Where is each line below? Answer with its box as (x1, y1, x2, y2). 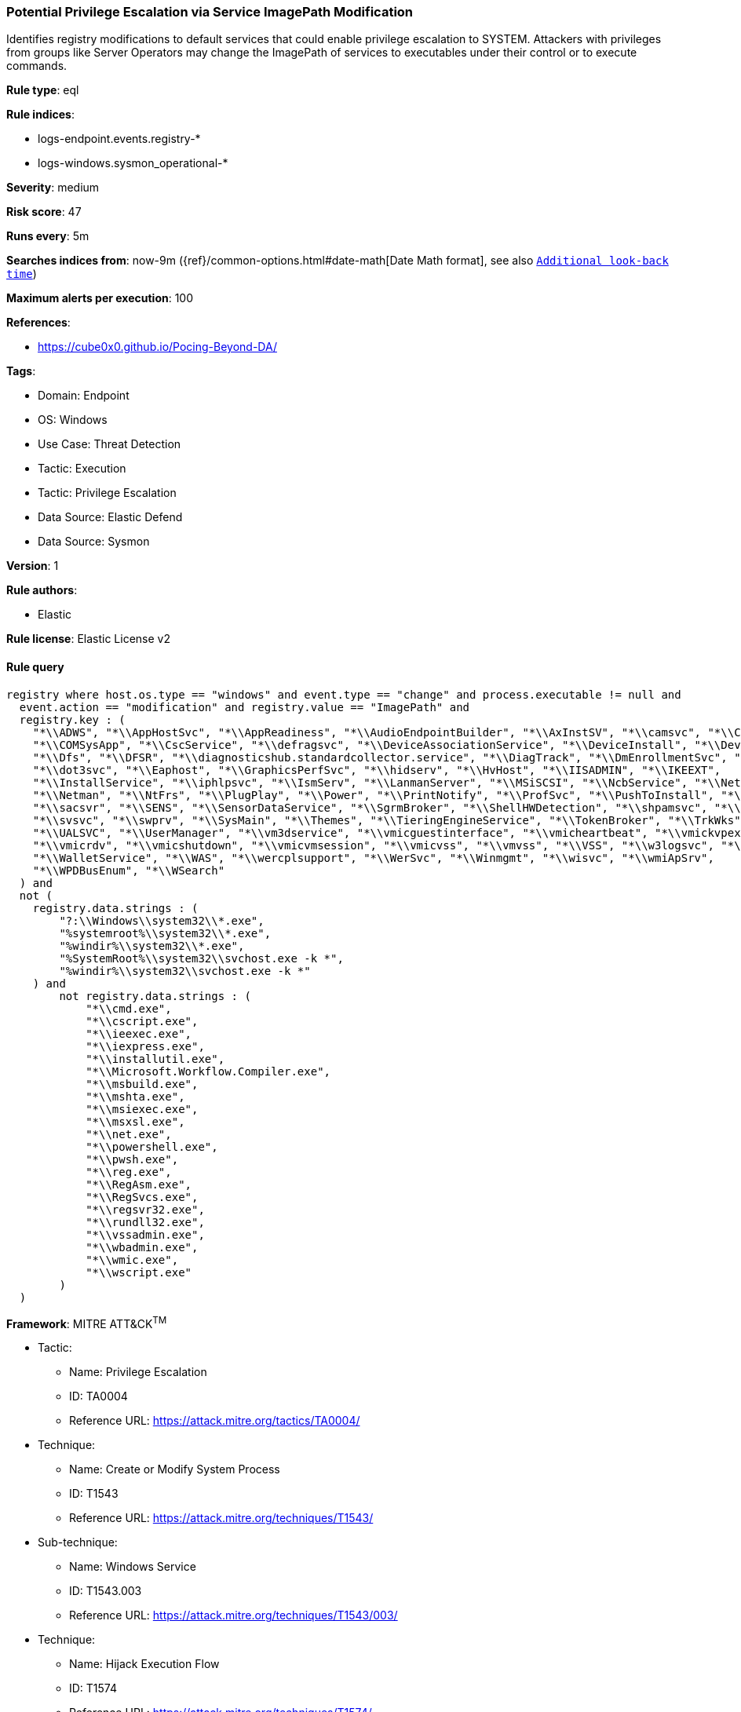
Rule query (6, 659, 64, 673)
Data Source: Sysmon (38, 535, 150, 549)
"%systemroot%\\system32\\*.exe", (59, 926, 272, 940)
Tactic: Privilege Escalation (38, 486, 177, 500)
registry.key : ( (19, 713, 126, 726)
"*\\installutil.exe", (86, 1052, 225, 1065)
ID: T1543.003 (69, 1584, 142, 1598)
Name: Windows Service (69, 1560, 196, 1574)
